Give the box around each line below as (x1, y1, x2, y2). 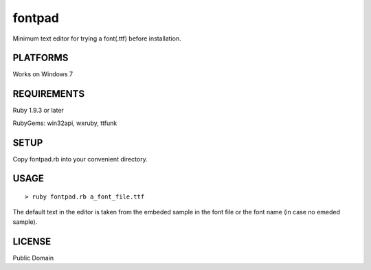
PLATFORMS (12, 52, 69, 64)
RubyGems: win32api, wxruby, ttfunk (12, 119, 117, 127)
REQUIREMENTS (12, 88, 85, 100)
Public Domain (12, 254, 54, 262)
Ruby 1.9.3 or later (12, 106, 65, 115)
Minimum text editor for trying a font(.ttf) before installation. (12, 34, 181, 43)
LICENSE (12, 236, 52, 247)
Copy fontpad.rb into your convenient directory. (12, 155, 148, 163)
